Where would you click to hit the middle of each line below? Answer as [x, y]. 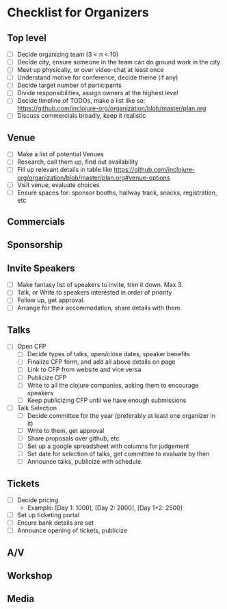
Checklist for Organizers [78, 13]
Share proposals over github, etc [73, 438]
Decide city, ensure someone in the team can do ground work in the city [119, 62]
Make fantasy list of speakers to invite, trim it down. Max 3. [100, 285]
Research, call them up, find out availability [78, 162]
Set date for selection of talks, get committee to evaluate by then [118, 454]
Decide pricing [38, 500]
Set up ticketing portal [48, 515]
